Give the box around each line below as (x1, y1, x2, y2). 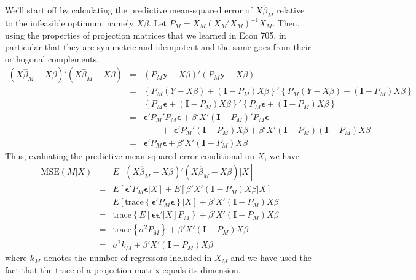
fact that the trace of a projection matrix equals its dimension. (5, 263, 241, 276)
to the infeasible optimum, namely (5, 17, 134, 29)
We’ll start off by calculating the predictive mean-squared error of (5, 4, 253, 17)
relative (277, 4, 305, 17)
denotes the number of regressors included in (43, 251, 212, 264)
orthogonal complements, (5, 52, 99, 65)
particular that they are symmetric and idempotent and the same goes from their (5, 40, 312, 53)
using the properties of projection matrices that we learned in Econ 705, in (5, 28, 286, 41)
